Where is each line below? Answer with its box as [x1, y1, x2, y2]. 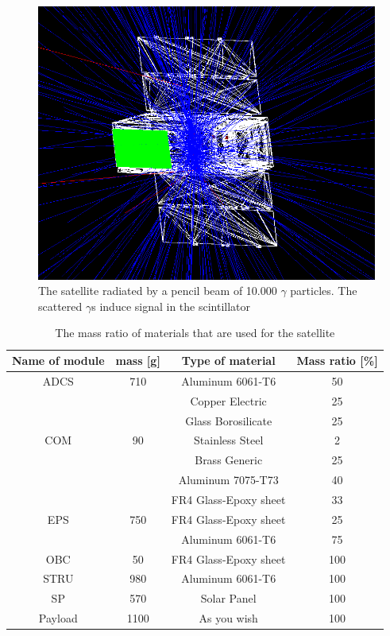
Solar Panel [200, 590, 257, 607]
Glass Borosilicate [185, 412, 272, 429]
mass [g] [115, 352, 160, 369]
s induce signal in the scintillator [91, 297, 251, 314]
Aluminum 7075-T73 [178, 471, 279, 488]
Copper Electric [190, 392, 267, 409]
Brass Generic [195, 452, 263, 468]
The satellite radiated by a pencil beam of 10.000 [38, 282, 277, 299]
